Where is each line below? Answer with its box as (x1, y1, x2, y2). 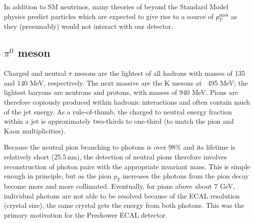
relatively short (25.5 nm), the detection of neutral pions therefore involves (4, 151, 227, 161)
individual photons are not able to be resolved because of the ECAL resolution (4, 190, 240, 201)
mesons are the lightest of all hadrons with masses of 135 (74, 68, 245, 78)
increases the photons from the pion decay (122, 171, 249, 181)
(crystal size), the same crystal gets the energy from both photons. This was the (4, 200, 244, 210)
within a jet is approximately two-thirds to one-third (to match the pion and (4, 116, 234, 126)
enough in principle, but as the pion (4, 171, 112, 181)
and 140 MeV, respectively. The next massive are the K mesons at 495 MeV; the (4, 77, 248, 88)
